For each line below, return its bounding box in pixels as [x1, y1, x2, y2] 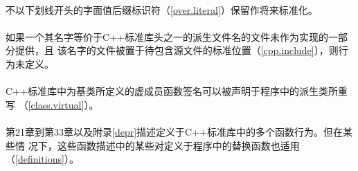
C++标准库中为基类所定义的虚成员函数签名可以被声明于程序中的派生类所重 [6, 84, 348, 98]
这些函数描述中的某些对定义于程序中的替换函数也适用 [57, 138, 300, 152]
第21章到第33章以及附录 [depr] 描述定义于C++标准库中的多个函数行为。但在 [6, 124, 343, 138]
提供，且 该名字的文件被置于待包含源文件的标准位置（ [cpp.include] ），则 [15, 43, 339, 57]
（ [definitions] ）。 [6, 152, 79, 166]
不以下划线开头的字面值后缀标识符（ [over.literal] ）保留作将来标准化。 [6, 2, 318, 17]
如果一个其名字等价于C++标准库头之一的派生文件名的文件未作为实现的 [6, 29, 328, 44]
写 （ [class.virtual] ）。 [6, 97, 99, 111]
